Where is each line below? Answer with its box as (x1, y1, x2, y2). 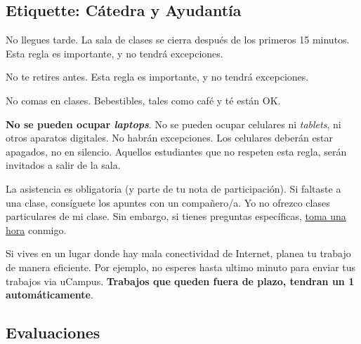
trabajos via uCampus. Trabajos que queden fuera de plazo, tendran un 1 (6, 273, 355, 288)
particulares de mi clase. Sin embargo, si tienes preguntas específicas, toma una (6, 209, 346, 223)
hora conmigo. (6, 222, 67, 237)
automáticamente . (6, 287, 93, 302)
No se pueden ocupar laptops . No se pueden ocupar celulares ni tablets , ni (6, 116, 341, 131)
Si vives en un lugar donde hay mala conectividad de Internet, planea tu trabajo (6, 246, 351, 261)
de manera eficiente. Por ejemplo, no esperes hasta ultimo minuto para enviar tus (6, 259, 356, 274)
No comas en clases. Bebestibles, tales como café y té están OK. (6, 92, 281, 107)
